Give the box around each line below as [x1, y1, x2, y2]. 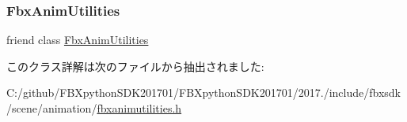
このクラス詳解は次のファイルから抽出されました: [6, 57, 264, 74]
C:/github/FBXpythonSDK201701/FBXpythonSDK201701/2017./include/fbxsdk [6, 84, 401, 101]
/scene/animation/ [6, 100, 97, 116]
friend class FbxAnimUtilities [6, 31, 149, 48]
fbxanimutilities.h [97, 100, 182, 116]
